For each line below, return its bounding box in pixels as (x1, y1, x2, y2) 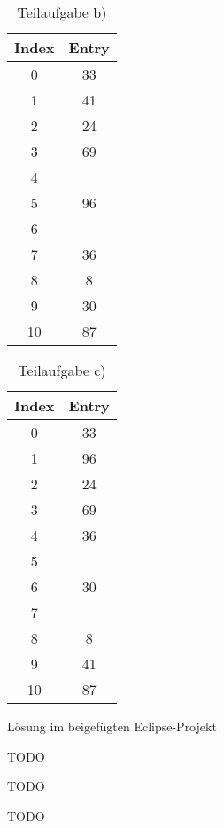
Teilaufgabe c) (18, 360, 106, 380)
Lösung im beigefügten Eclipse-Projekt (7, 717, 217, 735)
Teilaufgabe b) (17, 2, 107, 22)
